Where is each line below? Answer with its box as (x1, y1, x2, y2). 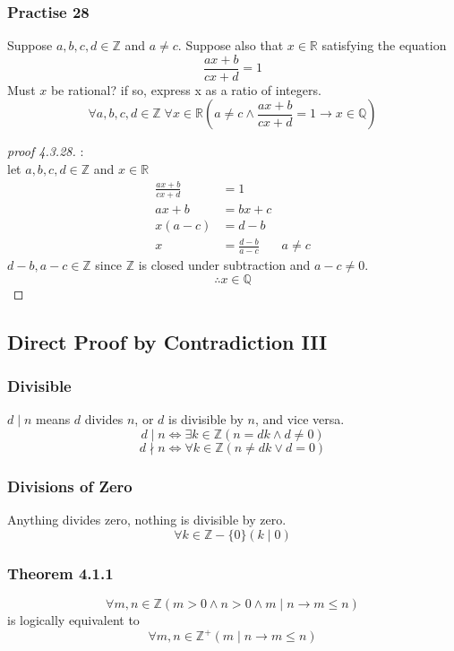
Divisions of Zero (7, 474, 133, 497)
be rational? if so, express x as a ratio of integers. (50, 80, 321, 99)
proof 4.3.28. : (7, 142, 84, 161)
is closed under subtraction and (138, 256, 311, 274)
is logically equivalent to (7, 611, 140, 629)
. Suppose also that (177, 36, 284, 55)
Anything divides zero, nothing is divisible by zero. (7, 510, 287, 529)
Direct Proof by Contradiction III (7, 327, 328, 355)
